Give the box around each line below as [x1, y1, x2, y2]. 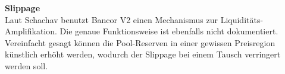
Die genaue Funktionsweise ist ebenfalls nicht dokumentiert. [59, 25, 278, 37]
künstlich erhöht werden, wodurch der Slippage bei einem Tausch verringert [5, 48, 281, 60]
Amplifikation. [5, 25, 57, 37]
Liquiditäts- [220, 13, 264, 25]
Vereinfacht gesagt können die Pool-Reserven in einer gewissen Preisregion [5, 36, 275, 49]
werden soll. [5, 59, 48, 72]
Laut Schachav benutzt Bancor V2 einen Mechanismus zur [5, 13, 218, 25]
